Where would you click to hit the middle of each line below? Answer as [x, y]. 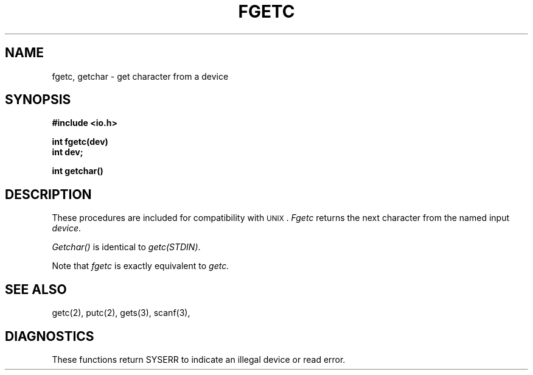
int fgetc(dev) [80, 142]
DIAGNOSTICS [50, 336]
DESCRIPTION [48, 194]
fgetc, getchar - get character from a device [140, 76]
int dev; [68, 152]
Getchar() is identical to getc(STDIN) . [126, 247]
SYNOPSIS [38, 100]
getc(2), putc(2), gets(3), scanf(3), [121, 313]
